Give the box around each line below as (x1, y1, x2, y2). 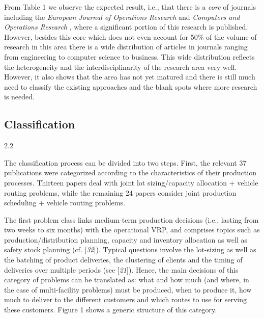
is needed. (4, 91, 35, 102)
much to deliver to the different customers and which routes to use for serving (4, 294, 247, 305)
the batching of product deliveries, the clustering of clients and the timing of (4, 254, 243, 265)
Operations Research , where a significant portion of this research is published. (4, 21, 248, 32)
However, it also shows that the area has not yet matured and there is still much (4, 71, 255, 82)
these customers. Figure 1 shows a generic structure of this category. (4, 304, 217, 315)
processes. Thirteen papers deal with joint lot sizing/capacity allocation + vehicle (4, 177, 258, 188)
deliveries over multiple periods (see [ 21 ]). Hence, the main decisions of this (4, 264, 239, 275)
